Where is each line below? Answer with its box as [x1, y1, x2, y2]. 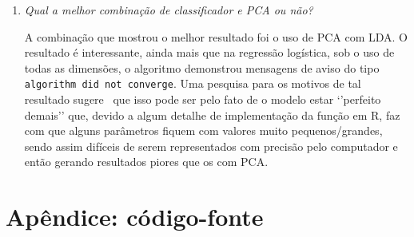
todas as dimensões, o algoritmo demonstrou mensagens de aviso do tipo [24, 59, 380, 76]
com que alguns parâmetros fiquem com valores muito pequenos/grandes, [24, 122, 383, 139]
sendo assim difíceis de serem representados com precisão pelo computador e [24, 137, 398, 154]
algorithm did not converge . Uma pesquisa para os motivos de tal [24, 75, 361, 92]
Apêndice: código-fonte [6, 200, 264, 233]
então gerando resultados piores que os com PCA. [24, 153, 269, 170]
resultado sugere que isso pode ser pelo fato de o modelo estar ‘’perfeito [24, 91, 381, 108]
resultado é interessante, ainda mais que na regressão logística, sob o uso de [24, 44, 395, 61]
